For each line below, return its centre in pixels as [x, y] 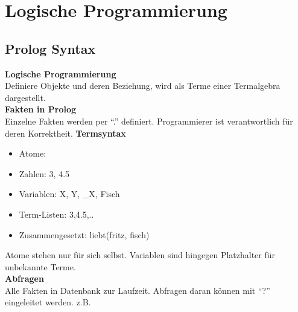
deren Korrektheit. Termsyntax [65, 133]
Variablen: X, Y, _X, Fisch [69, 194]
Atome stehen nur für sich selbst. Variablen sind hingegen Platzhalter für [140, 255]
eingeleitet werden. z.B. [48, 302]
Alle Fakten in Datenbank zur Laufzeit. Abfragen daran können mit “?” [138, 290]
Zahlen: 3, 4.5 [44, 173]
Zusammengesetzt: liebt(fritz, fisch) [84, 234]
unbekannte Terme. [40, 266]
